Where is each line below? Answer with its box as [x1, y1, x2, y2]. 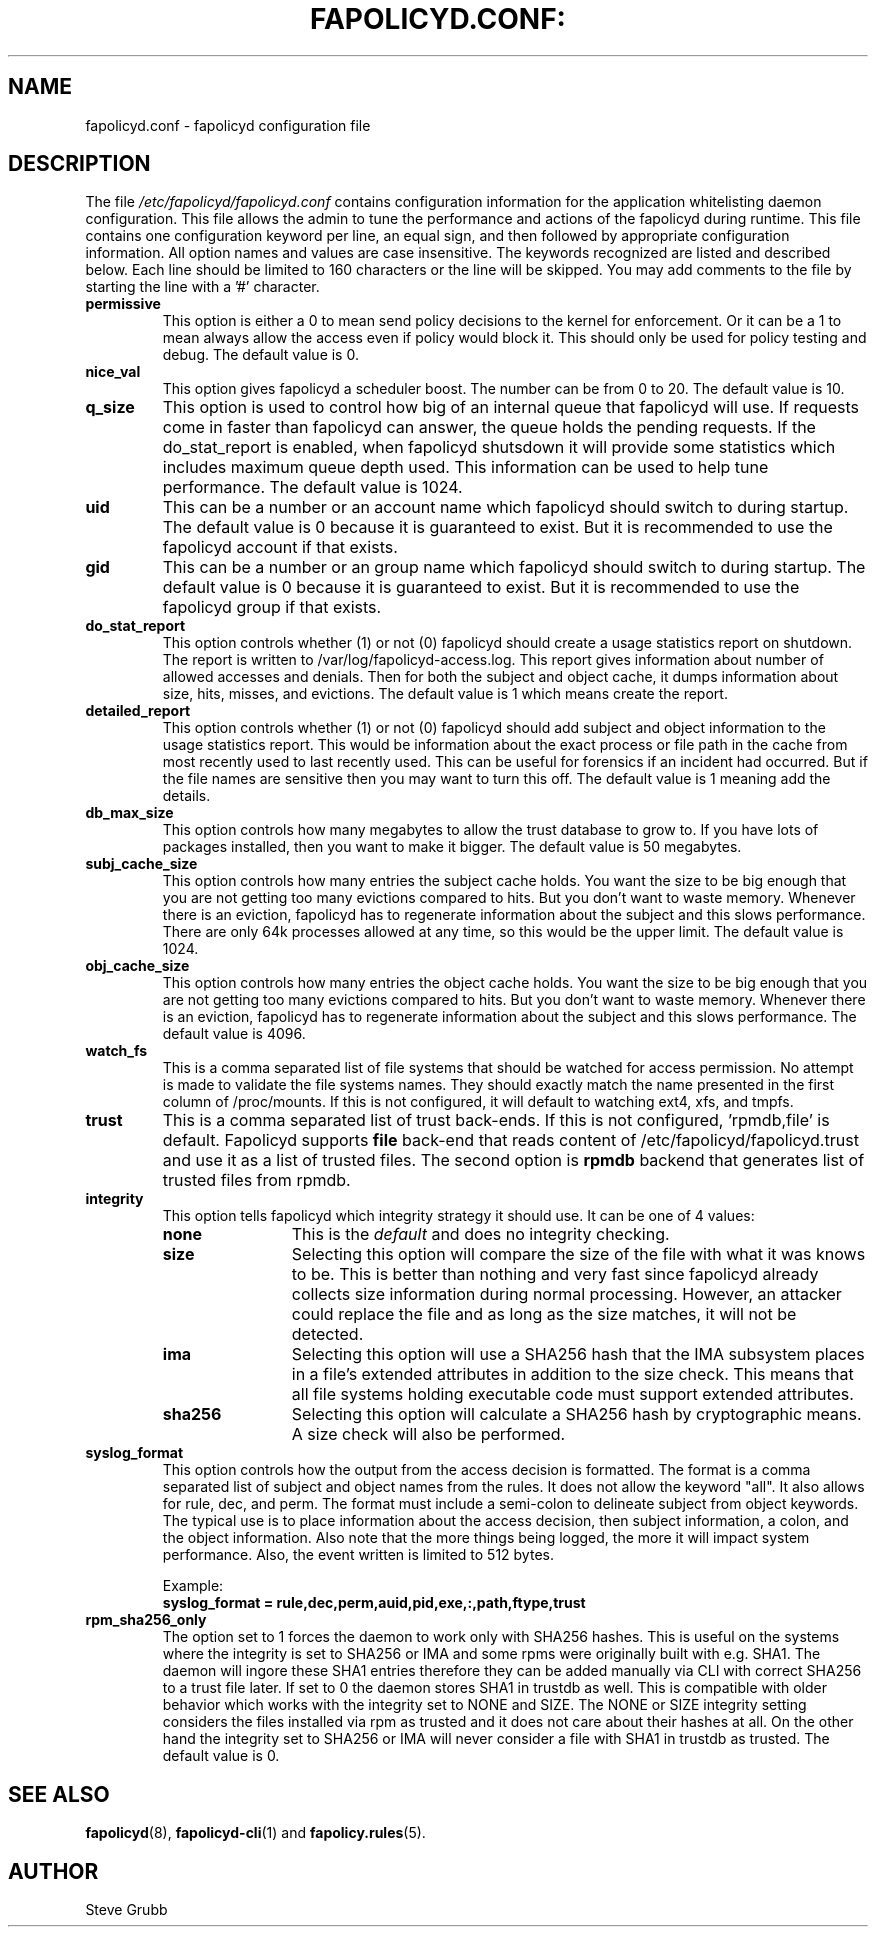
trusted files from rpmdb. [162, 1170, 351, 1191]
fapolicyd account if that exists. [162, 537, 398, 558]
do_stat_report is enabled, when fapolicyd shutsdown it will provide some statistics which [162, 437, 836, 458]
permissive [85, 295, 161, 313]
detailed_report [85, 702, 191, 720]
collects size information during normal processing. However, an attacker [291, 1284, 842, 1305]
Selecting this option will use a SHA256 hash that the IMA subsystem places [291, 1344, 865, 1365]
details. [162, 787, 211, 805]
